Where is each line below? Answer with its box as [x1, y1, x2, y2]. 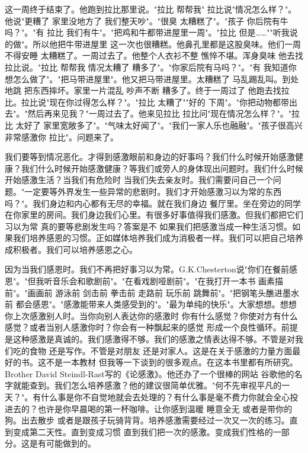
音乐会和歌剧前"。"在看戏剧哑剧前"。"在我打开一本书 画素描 [52, 275, 284, 287]
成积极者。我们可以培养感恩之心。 [5, 243, 137, 255]
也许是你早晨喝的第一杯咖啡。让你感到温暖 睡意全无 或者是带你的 [37, 402, 293, 415]
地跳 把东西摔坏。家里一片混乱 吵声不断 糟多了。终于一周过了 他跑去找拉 [5, 84, 290, 97]
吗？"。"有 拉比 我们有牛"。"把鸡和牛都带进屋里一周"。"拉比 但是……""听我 [5, 26, 290, 38]
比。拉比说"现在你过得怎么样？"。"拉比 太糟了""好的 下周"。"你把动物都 [5, 95, 281, 108]
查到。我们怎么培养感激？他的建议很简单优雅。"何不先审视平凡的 [29, 379, 282, 391]
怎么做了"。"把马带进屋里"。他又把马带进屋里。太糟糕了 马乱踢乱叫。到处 [12, 72, 299, 85]
